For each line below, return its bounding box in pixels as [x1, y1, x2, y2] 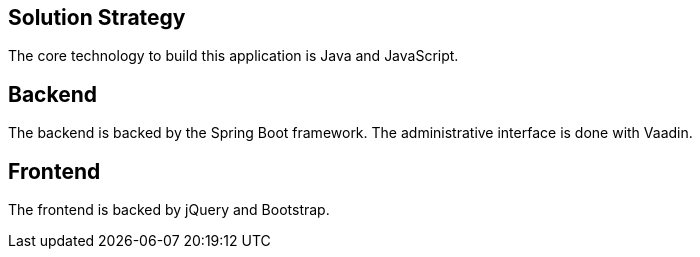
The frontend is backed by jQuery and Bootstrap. [8, 201, 330, 219]
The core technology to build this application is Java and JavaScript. [8, 47, 459, 65]
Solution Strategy [8, 5, 186, 30]
